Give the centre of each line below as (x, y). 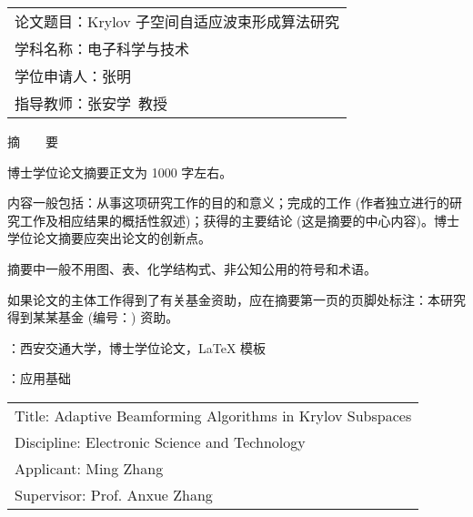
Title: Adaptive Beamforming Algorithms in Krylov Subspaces (213, 415)
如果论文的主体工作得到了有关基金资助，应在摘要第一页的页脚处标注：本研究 (236, 299)
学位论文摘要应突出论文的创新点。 (109, 238)
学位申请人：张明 (73, 76)
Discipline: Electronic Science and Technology (160, 441)
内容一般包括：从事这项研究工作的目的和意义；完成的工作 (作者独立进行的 (229, 203)
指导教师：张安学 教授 (91, 103)
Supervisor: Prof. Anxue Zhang (114, 494)
